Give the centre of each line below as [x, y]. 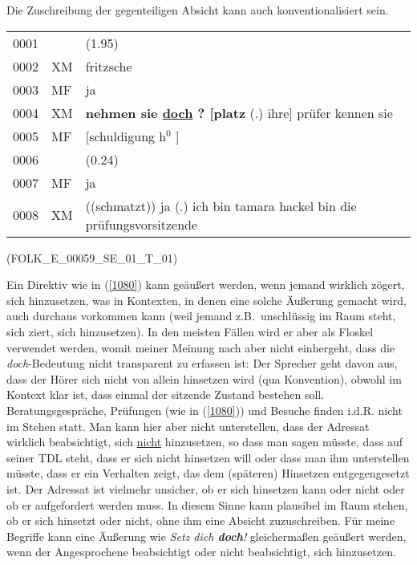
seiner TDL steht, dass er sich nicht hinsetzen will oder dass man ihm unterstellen [208, 457]
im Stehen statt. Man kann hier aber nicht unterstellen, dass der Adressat [188, 426]
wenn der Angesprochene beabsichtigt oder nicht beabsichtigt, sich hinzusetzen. [201, 552]
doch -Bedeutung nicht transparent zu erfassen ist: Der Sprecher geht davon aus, [202, 363]
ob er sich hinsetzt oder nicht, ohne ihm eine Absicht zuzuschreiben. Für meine [201, 520]
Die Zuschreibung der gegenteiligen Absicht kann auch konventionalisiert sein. [198, 10]
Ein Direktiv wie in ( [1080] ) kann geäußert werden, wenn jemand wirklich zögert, [206, 285]
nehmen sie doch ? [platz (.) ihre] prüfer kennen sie [239, 112]
